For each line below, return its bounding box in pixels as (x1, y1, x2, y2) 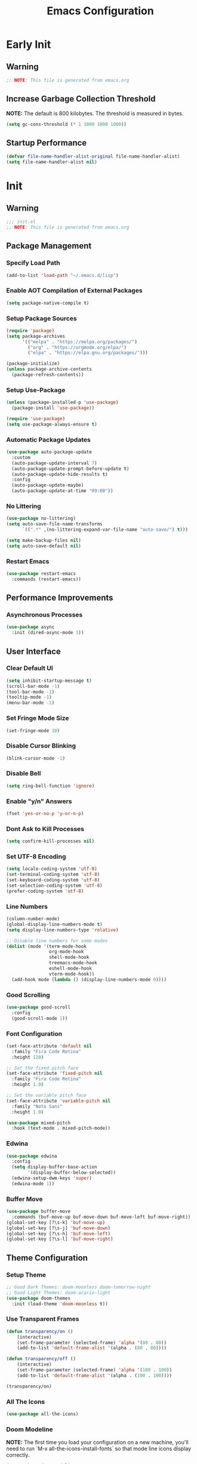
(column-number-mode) (6, 916, 60, 922)
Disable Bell (6, 769, 41, 777)
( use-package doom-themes (6, 1295, 70, 1301)
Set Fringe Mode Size (6, 714, 70, 722)
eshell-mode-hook (48, 965, 93, 971)
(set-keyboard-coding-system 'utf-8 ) (6, 877, 100, 883)
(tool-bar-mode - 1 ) (6, 688, 55, 695)
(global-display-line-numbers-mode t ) (6, 921, 103, 927)
